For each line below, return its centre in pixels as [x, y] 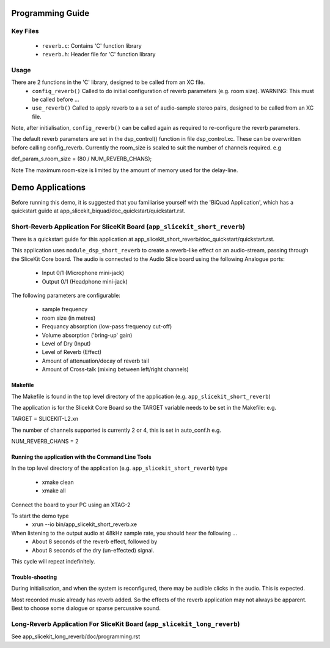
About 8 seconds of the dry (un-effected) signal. [93, 550]
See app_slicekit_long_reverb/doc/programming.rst [76, 636]
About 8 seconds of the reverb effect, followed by [95, 541]
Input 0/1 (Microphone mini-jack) [83, 273]
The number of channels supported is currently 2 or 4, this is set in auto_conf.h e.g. [116, 430]
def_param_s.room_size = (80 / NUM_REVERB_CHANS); [82, 159]
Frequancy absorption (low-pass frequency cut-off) [107, 326]
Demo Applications [49, 188]
